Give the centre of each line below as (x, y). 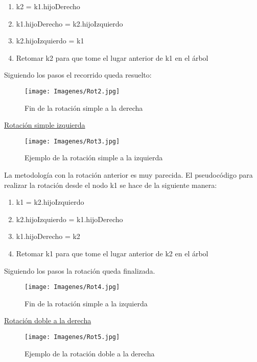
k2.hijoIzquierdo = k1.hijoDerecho (69, 219)
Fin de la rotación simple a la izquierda (86, 303)
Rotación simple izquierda (45, 125)
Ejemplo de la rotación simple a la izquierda (94, 158)
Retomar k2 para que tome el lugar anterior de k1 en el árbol (112, 57)
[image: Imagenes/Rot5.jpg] (72, 337)
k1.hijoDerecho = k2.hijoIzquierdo (69, 23)
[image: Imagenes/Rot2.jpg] (72, 91)
